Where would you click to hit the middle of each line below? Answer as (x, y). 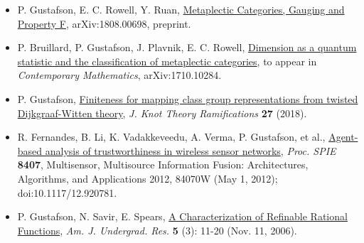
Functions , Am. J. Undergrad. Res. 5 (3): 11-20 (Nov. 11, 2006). (157, 230)
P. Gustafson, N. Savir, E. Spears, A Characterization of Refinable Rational (182, 216)
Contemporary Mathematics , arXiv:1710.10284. (119, 75)
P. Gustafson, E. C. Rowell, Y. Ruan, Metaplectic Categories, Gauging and (181, 9)
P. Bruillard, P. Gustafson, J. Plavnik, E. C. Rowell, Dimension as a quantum (187, 47)
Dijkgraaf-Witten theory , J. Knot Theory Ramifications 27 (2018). (162, 113)
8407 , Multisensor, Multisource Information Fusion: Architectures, (163, 164)
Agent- (343, 137)
